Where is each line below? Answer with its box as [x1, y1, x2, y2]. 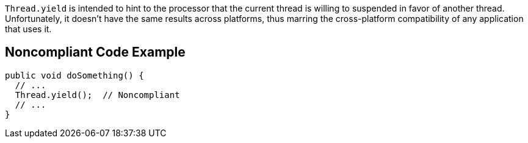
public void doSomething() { [5, 70, 144, 80]
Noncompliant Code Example [5, 44, 186, 60]
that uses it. [5, 24, 52, 34]
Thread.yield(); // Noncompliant [15, 89, 180, 100]
